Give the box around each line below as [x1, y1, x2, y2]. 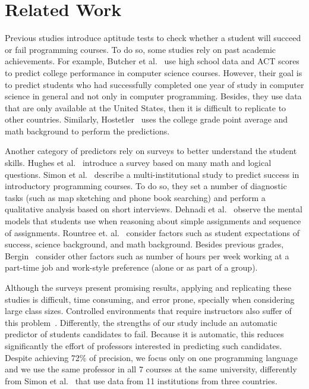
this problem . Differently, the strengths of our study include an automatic [5, 316, 278, 328]
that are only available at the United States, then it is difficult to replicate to [5, 101, 286, 114]
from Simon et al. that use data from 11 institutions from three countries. [5, 374, 278, 387]
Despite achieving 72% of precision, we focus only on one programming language [5, 351, 298, 363]
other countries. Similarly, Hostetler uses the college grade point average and [5, 113, 288, 126]
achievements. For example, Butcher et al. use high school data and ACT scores [5, 55, 299, 67]
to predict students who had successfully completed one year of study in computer [5, 78, 304, 90]
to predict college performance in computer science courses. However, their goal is [5, 66, 302, 79]
